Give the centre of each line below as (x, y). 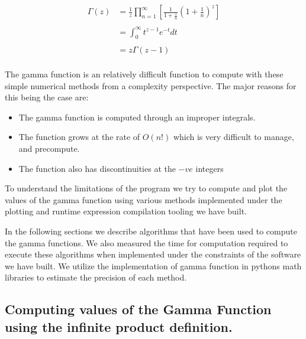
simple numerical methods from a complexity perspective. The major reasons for (151, 85)
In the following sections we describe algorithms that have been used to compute (151, 231)
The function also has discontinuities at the (97, 168)
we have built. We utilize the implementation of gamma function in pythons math (153, 265)
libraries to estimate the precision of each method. (96, 277)
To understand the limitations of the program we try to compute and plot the (146, 188)
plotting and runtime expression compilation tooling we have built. (126, 211)
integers (210, 168)
